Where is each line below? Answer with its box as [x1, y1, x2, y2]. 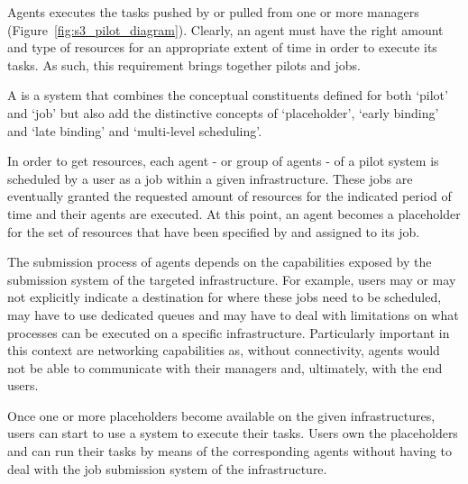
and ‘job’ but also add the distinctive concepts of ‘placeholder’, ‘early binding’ [7, 103, 439, 122]
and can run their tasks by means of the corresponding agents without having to [7, 442, 452, 461]
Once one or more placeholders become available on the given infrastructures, [7, 406, 436, 425]
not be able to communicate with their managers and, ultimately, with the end [7, 358, 443, 377]
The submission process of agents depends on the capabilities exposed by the [7, 252, 432, 271]
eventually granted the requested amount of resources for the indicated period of [7, 187, 452, 205]
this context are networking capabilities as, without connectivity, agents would [7, 341, 440, 360]
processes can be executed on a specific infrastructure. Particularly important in [7, 323, 450, 342]
